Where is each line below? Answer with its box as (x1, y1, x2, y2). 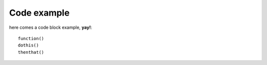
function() (18, 36, 44, 41)
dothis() (18, 43, 39, 48)
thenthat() (18, 49, 44, 55)
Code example (9, 7, 70, 18)
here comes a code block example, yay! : (9, 24, 92, 30)
